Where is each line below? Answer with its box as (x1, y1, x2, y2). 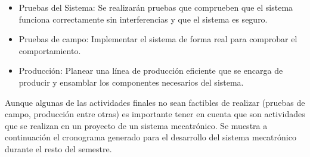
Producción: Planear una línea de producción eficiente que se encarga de (18, 64, 283, 77)
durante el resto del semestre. (5, 142, 112, 155)
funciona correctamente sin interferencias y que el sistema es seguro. (18, 12, 268, 25)
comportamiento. (18, 44, 81, 56)
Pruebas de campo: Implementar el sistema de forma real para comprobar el (18, 33, 297, 45)
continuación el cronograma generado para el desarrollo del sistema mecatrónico (5, 131, 296, 143)
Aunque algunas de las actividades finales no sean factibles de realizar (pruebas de (5, 96, 305, 108)
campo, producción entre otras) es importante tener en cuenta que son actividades (5, 108, 305, 120)
